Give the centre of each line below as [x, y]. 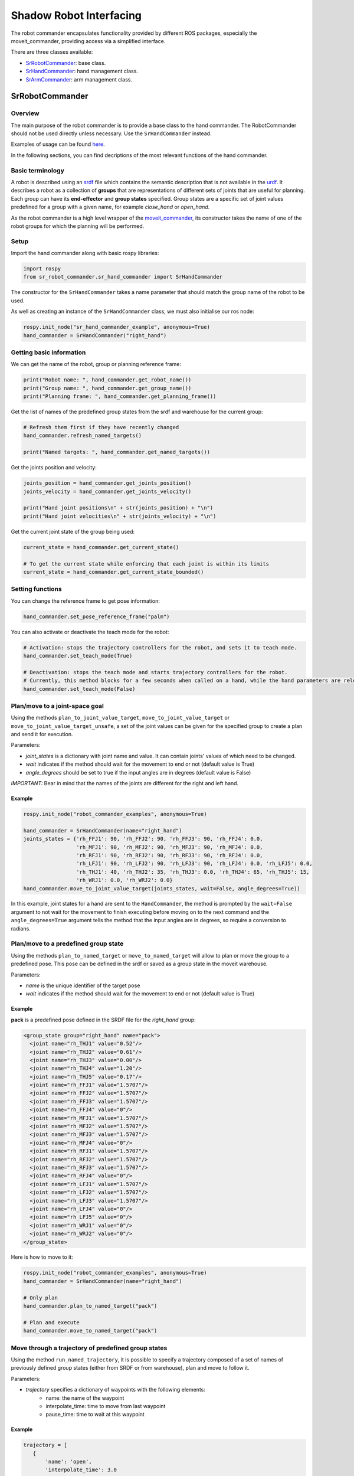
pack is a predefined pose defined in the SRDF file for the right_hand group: [103, 1020]
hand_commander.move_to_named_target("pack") [90, 1331]
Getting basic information [48, 352]
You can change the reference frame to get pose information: [86, 601]
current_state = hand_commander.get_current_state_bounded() [114, 572]
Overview [25, 113]
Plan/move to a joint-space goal [58, 706]
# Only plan [41, 1298]
